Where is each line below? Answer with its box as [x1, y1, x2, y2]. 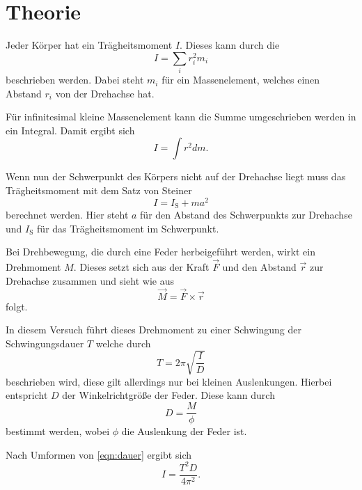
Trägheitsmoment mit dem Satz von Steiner [6, 183, 192, 198]
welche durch [95, 335, 151, 350]
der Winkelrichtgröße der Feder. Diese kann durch [62, 388, 275, 402]
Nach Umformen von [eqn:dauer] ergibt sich [6, 447, 191, 461]
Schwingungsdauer [6, 335, 84, 350]
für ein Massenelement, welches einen [162, 72, 320, 87]
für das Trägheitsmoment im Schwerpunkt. [37, 221, 219, 235]
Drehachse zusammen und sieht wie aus [6, 273, 175, 287]
